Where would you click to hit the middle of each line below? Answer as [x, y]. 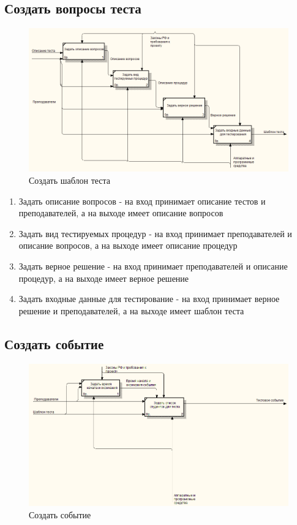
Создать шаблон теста [70, 180]
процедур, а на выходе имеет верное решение [104, 278]
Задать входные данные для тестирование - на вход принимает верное [149, 299]
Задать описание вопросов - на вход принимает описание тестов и [142, 201]
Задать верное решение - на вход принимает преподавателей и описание [153, 266]
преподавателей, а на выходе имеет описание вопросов [121, 213]
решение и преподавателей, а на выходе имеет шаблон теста [131, 310]
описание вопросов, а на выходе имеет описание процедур [128, 245]
